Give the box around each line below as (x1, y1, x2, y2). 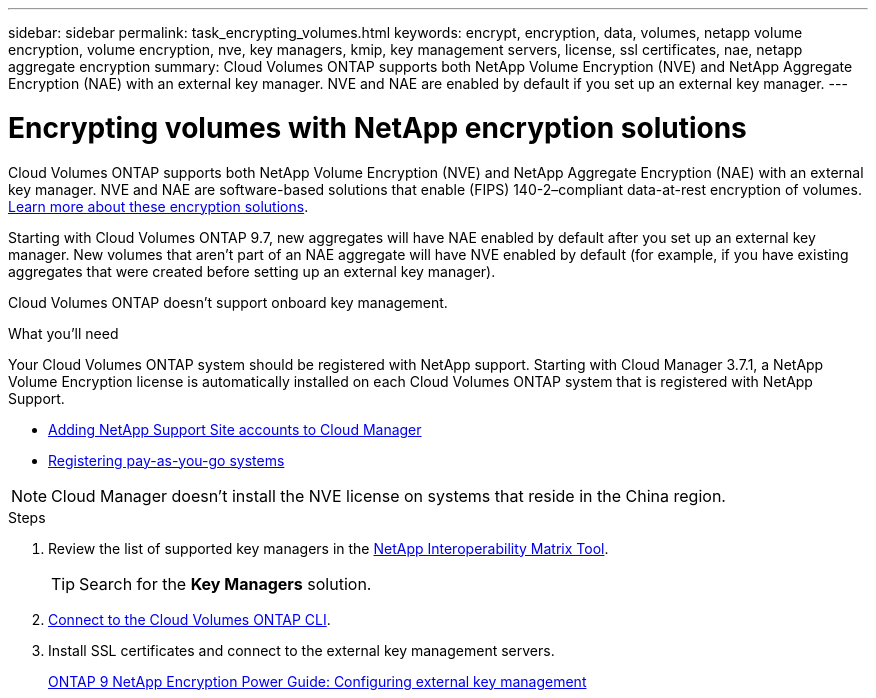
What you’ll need (8, 324, 119, 342)
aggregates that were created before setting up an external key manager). (8, 262, 496, 280)
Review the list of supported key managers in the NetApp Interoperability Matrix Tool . (48, 539, 609, 557)
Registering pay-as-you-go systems (48, 451, 285, 469)
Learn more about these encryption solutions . (8, 197, 309, 215)
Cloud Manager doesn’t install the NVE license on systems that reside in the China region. (51, 485, 726, 506)
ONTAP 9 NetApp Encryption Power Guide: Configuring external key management (48, 672, 587, 690)
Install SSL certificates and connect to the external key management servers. (48, 641, 555, 659)
